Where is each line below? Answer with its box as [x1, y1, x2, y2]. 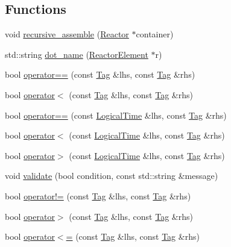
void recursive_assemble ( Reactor [5, 28, 129, 40]
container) [136, 28, 174, 40]
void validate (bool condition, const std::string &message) [5, 169, 218, 182]
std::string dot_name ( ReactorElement [5, 48, 148, 60]
